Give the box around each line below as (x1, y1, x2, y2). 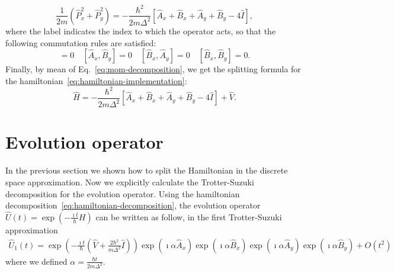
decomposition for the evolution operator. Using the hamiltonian (5, 187, 240, 200)
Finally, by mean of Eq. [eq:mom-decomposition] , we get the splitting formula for (5, 63, 301, 75)
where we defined (5, 255, 68, 267)
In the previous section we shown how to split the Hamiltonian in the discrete (5, 164, 288, 176)
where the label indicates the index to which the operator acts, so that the (5, 24, 276, 37)
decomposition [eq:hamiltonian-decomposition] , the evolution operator (5, 199, 261, 211)
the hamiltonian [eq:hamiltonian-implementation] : (5, 74, 187, 86)
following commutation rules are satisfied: (5, 36, 156, 49)
